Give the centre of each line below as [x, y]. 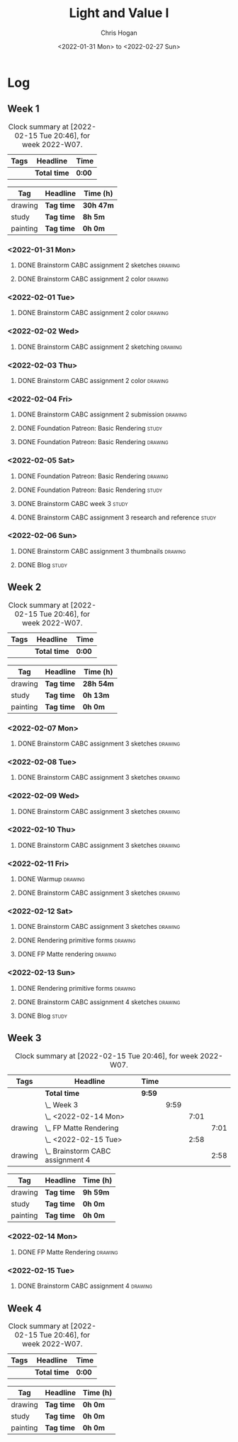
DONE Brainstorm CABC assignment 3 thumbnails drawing [102, 551]
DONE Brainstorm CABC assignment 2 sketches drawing [99, 265]
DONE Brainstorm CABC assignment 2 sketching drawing [100, 347]
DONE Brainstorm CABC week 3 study [73, 503]
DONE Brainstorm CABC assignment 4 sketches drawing [99, 1002]
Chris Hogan [119, 33]
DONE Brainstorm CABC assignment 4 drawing [85, 1286]
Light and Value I [119, 13]
